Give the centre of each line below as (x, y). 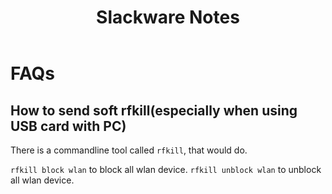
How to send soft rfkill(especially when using (154, 110)
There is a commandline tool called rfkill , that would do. (129, 150)
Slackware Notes (168, 17)
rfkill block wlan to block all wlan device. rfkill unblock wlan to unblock (166, 169)
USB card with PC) (68, 126)
